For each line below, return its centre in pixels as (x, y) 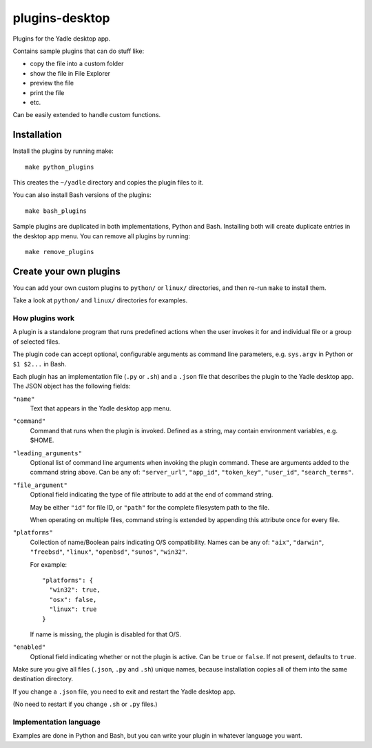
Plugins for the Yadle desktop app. (62, 39)
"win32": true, (75, 590)
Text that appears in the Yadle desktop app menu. (101, 408)
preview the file (52, 83)
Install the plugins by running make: (63, 151)
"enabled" (29, 647)
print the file (47, 92)
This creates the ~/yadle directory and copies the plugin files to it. (108, 182)
